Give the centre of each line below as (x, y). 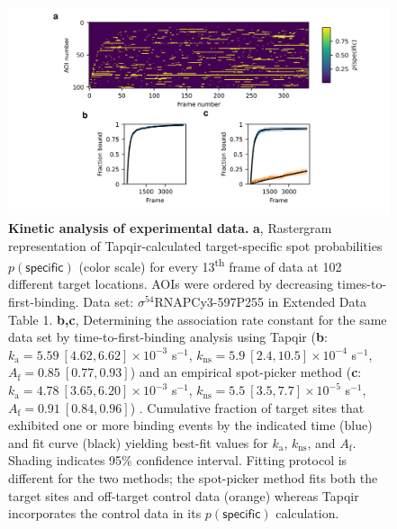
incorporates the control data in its (105, 513)
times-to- (362, 284)
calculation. (307, 513)
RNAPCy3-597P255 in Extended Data (260, 302)
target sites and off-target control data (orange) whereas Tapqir (184, 495)
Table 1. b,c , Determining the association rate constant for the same (198, 319)
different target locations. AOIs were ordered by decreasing (171, 284)
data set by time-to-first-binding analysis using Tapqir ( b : (168, 337)
